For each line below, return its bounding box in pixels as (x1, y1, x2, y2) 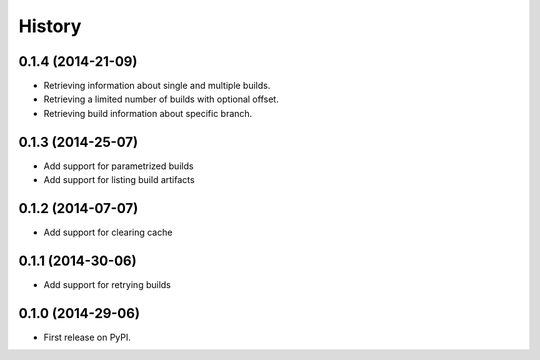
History (18, 15, 82, 37)
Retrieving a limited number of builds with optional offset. (43, 93, 279, 105)
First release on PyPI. (43, 331, 132, 343)
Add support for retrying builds (43, 278, 172, 290)
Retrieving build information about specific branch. (43, 107, 253, 119)
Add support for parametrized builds (43, 160, 194, 172)
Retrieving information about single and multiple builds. (43, 80, 271, 92)
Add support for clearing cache (43, 226, 173, 239)
